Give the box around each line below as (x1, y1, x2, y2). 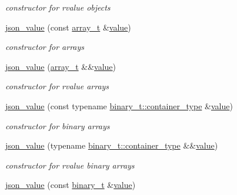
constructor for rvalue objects (5, 1, 111, 13)
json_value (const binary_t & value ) (5, 179, 136, 191)
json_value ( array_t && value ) (5, 60, 116, 72)
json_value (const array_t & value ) (5, 21, 131, 33)
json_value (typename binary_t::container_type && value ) (5, 139, 218, 152)
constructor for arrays (5, 41, 85, 53)
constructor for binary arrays (5, 119, 110, 132)
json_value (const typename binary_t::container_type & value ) (5, 99, 233, 112)
